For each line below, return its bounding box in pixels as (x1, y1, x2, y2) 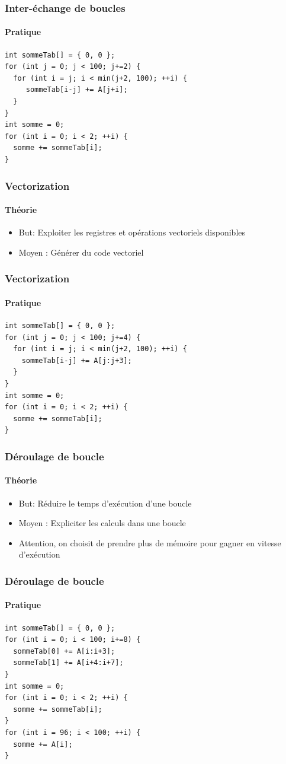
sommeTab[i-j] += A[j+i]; (25, 85, 128, 94)
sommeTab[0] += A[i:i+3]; (13, 647, 115, 655)
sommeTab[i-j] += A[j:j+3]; (21, 356, 132, 365)
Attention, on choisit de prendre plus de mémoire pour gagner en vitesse (18, 536, 281, 549)
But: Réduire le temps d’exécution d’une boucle (18, 496, 192, 509)
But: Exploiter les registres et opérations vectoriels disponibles (18, 226, 246, 238)
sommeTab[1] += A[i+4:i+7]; (13, 658, 124, 667)
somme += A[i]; (13, 740, 73, 749)
